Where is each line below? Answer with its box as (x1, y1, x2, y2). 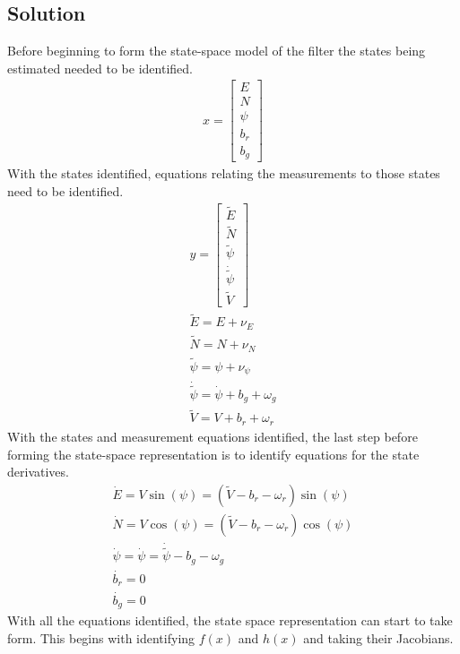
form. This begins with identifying (7, 628, 195, 647)
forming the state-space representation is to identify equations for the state (7, 444, 420, 463)
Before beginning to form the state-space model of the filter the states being (7, 41, 426, 60)
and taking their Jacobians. (303, 628, 454, 647)
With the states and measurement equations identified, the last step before (7, 426, 418, 445)
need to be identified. (7, 182, 124, 201)
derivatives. (7, 462, 69, 481)
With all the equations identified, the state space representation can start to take (7, 611, 453, 630)
